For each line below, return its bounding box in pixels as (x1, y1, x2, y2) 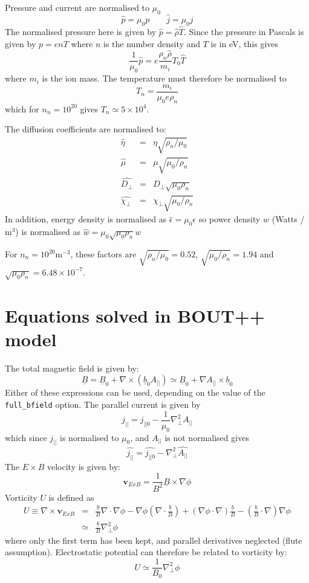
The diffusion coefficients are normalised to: (5, 123, 166, 135)
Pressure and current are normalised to (5, 1, 150, 13)
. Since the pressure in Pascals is (183, 25, 304, 38)
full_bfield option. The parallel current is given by (5, 398, 201, 411)
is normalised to (60, 431, 119, 443)
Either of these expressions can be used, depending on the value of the (5, 386, 265, 399)
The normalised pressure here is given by (5, 25, 157, 38)
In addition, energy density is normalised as (5, 213, 167, 225)
